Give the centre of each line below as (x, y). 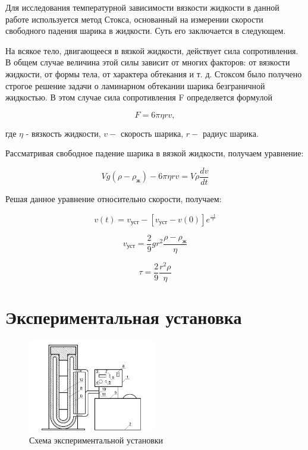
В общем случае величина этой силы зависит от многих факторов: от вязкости (148, 62)
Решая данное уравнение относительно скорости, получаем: (114, 199)
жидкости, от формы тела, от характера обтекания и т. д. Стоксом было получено (154, 73)
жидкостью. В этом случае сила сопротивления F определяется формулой (139, 97)
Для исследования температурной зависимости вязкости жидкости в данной (142, 7)
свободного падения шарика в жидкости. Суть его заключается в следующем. (146, 31)
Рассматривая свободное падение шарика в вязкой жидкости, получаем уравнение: (155, 153)
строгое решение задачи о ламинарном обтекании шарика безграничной (135, 85)
